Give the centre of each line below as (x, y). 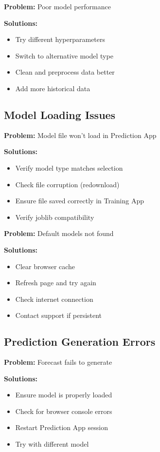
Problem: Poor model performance (57, 6)
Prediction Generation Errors (80, 342)
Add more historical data (53, 88)
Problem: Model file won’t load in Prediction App (80, 135)
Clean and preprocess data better (65, 72)
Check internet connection (54, 299)
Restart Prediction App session (62, 427)
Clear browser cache (45, 266)
